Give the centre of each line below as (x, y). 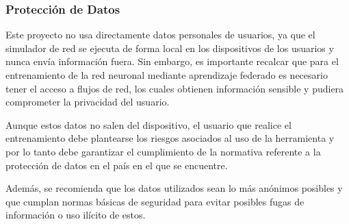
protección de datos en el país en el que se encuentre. (117, 165)
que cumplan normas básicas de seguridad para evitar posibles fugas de (155, 201)
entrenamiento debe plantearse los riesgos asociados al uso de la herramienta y (170, 138)
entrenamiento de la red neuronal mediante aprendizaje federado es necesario (167, 75)
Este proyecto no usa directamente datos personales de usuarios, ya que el (160, 35)
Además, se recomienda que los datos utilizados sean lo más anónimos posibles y (174, 188)
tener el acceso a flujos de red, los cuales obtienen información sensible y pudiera (175, 88)
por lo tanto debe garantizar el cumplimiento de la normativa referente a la (163, 151)
